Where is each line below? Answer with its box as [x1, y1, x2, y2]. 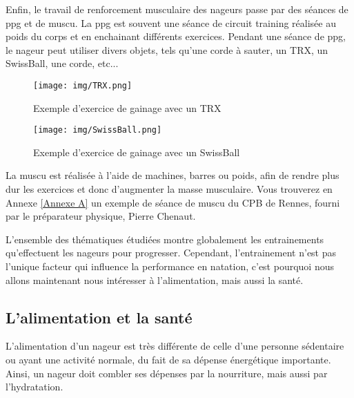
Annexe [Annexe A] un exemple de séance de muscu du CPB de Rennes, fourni [6, 195, 340, 209]
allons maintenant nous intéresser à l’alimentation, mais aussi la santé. [6, 272, 304, 287]
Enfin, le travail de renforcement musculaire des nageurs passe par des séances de [6, 2, 348, 16]
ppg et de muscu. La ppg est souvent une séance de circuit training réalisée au [6, 15, 336, 30]
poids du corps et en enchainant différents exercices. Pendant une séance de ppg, [6, 29, 346, 44]
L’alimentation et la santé [6, 306, 193, 328]
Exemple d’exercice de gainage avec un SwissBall [33, 144, 240, 159]
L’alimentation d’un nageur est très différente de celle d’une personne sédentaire [6, 339, 344, 353]
